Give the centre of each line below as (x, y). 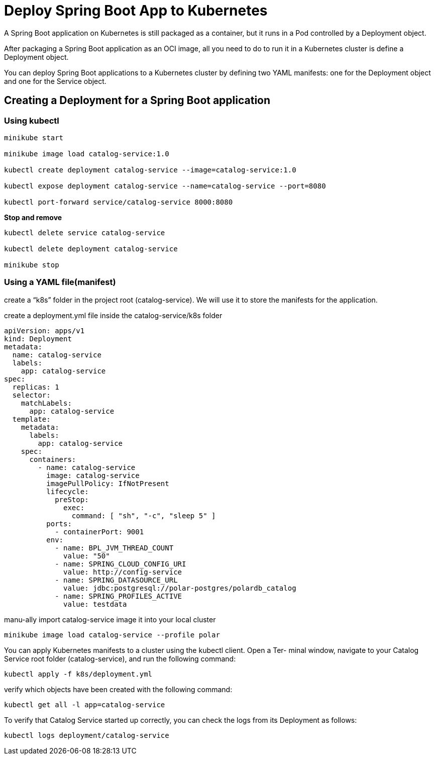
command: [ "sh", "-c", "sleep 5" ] (144, 515)
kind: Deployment (38, 339)
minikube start (34, 137)
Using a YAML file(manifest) (60, 282)
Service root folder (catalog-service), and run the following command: (120, 658)
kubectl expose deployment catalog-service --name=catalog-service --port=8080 (165, 186)
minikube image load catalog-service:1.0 (87, 154)
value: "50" (87, 556)
